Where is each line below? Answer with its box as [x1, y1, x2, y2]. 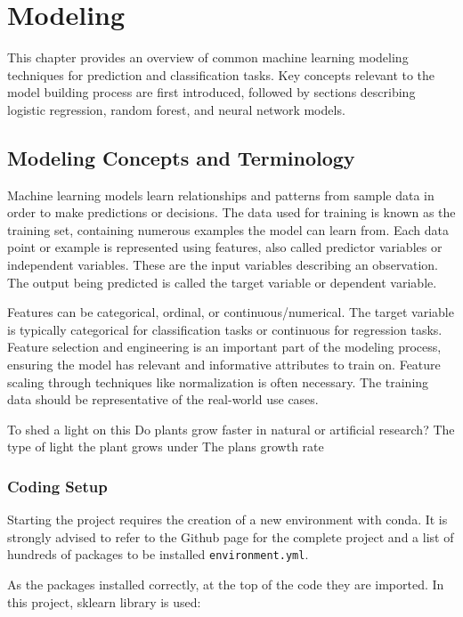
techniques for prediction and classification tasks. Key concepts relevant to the [7, 65, 435, 84]
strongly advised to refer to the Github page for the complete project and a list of [7, 527, 454, 546]
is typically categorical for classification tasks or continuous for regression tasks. [7, 320, 443, 338]
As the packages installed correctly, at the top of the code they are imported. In [7, 575, 444, 594]
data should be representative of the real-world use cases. [7, 390, 319, 409]
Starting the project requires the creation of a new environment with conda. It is [7, 510, 448, 529]
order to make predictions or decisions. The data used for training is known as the [7, 203, 456, 222]
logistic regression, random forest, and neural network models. [7, 100, 345, 118]
